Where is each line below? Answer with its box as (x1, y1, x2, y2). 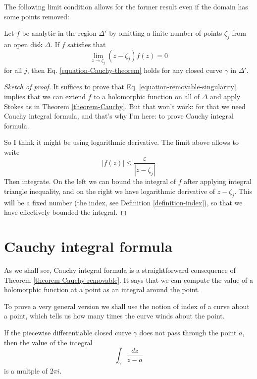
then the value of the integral (4, 337, 93, 347)
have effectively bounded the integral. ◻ (4, 207, 127, 217)
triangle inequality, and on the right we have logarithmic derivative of (4, 186, 215, 196)
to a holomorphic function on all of (94, 91, 200, 101)
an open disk (4, 39, 43, 49)
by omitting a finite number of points (109, 28, 222, 38)
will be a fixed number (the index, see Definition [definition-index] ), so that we (4, 197, 243, 207)
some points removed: (4, 11, 70, 21)
